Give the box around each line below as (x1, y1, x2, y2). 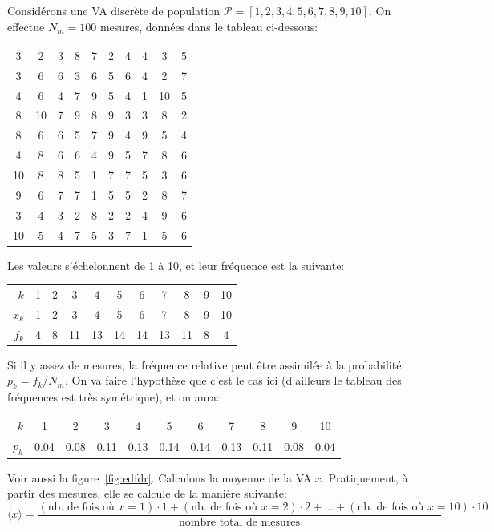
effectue (7, 18, 45, 34)
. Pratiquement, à (321, 469, 408, 486)
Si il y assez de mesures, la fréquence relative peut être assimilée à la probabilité (7, 356, 402, 373)
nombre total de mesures (179, 516, 301, 528)
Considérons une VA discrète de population (7, 2, 221, 18)
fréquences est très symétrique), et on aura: (7, 389, 220, 405)
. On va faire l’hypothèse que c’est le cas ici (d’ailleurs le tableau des (65, 372, 402, 389)
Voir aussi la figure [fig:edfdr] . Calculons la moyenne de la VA (7, 469, 312, 486)
